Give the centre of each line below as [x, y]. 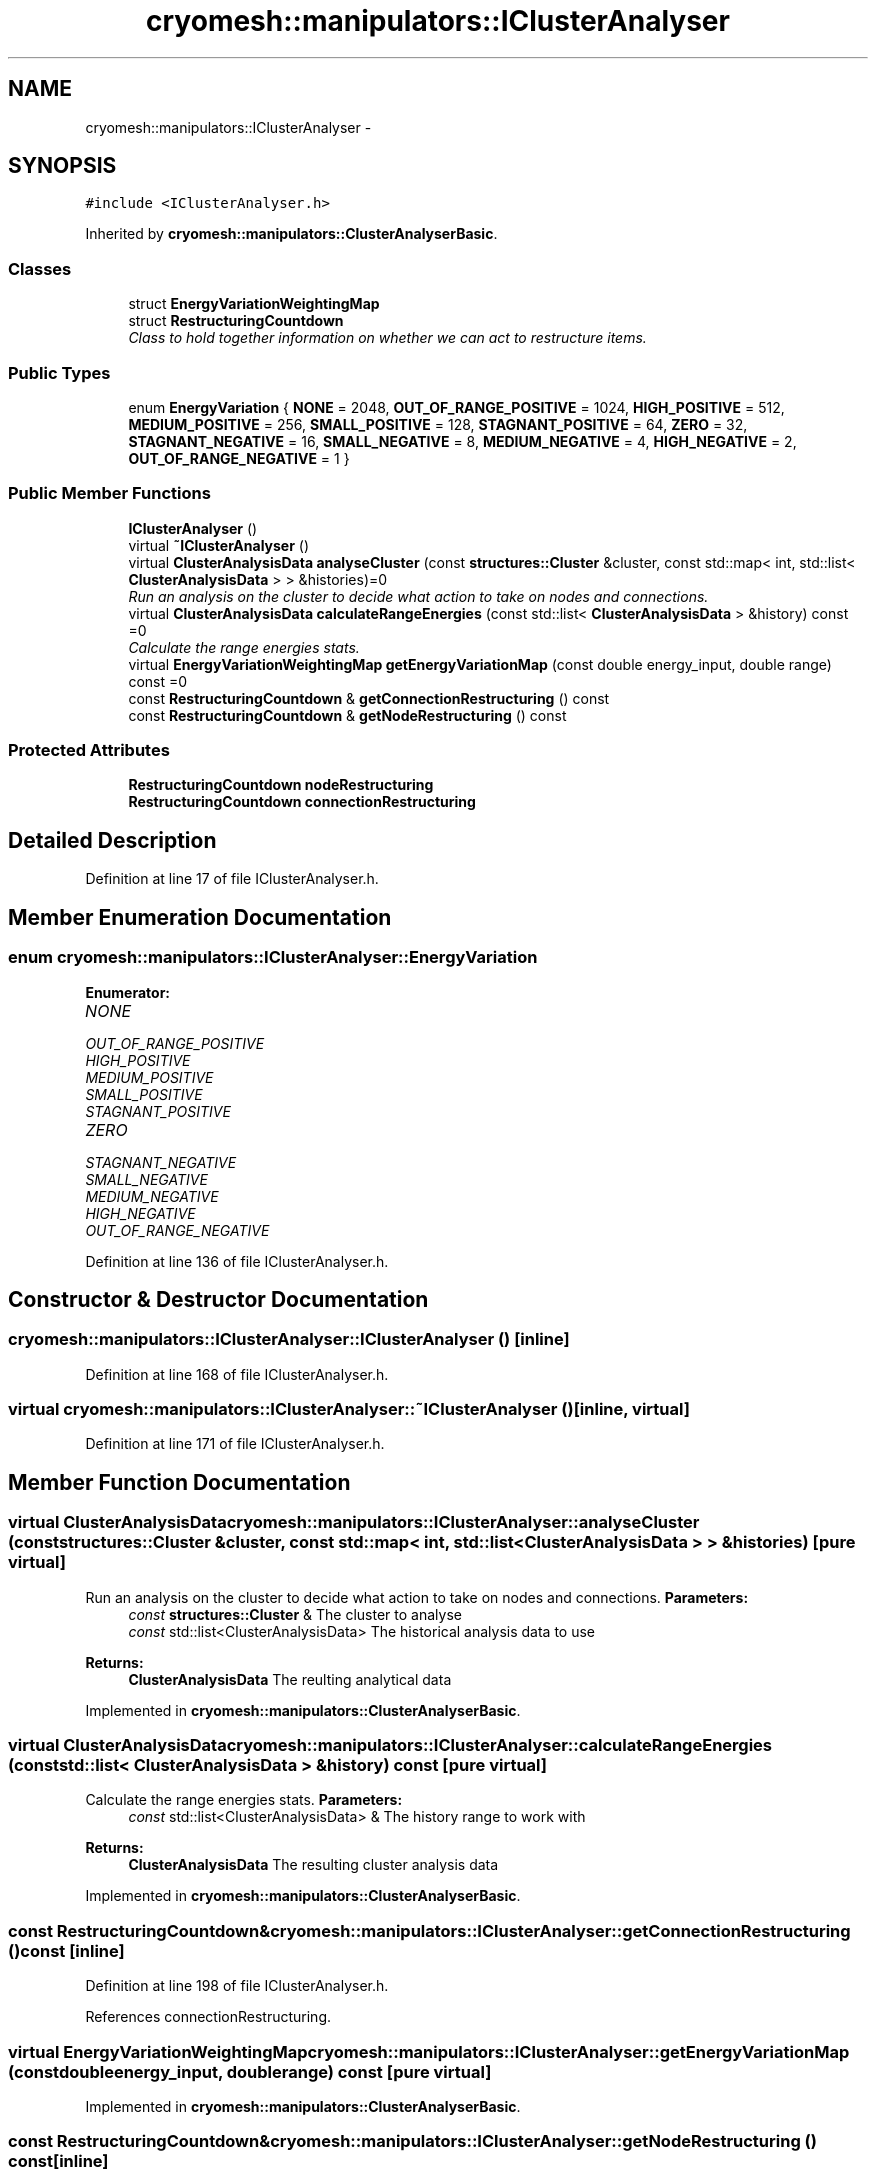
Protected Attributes [89, 750]
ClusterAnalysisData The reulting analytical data [290, 1679]
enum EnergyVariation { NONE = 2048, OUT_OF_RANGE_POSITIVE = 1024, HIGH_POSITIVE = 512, [456, 407]
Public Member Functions [109, 493]
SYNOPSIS [62, 166]
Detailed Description [112, 840]
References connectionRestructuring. [208, 2017]
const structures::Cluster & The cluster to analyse [295, 1614]
